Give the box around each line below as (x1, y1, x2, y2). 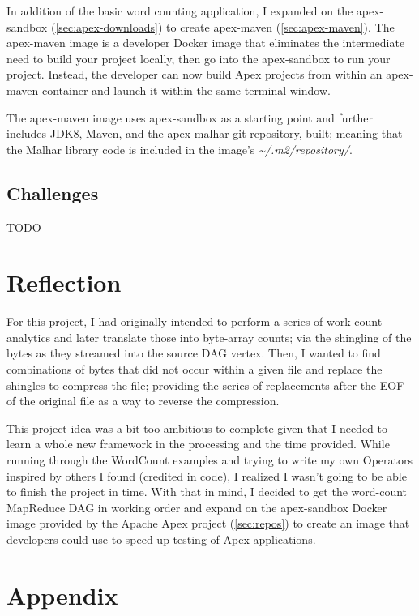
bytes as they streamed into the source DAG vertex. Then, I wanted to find (6, 344, 381, 361)
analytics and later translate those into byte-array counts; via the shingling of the (6, 328, 412, 345)
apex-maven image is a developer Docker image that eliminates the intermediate (6, 34, 405, 51)
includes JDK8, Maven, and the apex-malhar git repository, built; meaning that (6, 125, 403, 142)
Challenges (6, 180, 99, 205)
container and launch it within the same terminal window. (41, 81, 331, 98)
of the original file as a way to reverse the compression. (6, 392, 280, 409)
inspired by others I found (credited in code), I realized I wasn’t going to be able (6, 467, 407, 484)
